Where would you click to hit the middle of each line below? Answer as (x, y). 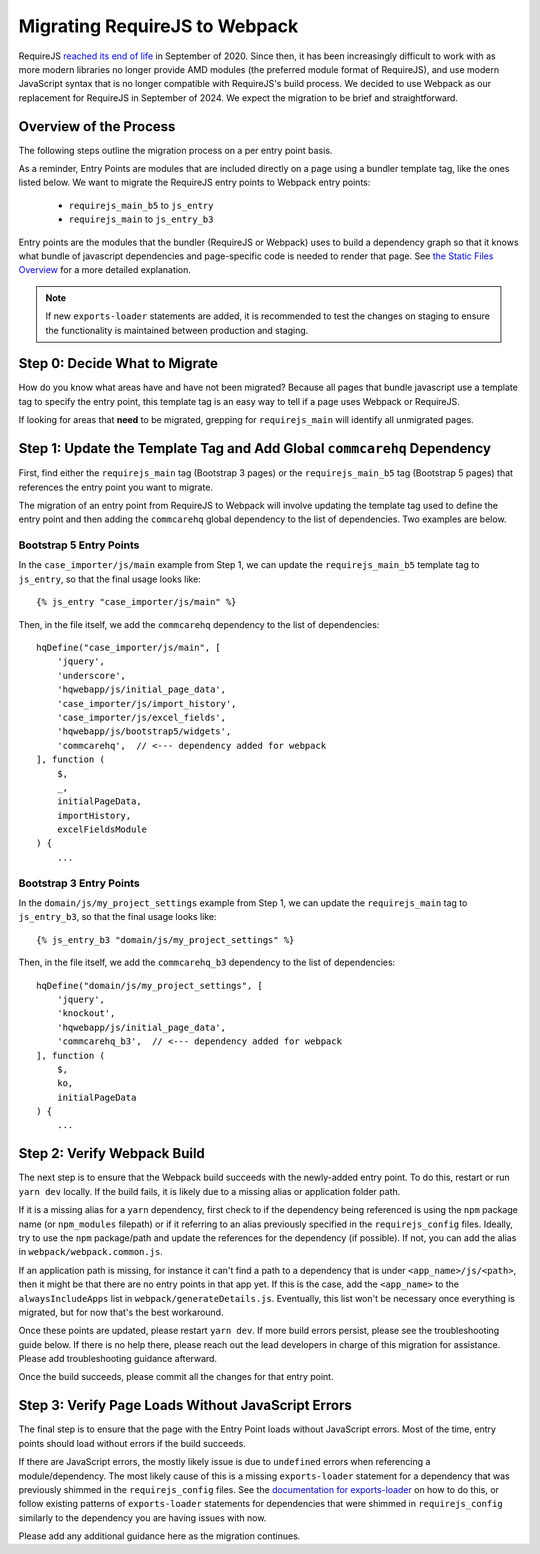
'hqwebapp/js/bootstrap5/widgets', (144, 731)
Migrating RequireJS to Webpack (158, 26)
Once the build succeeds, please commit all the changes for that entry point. (176, 1377)
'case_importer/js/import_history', (146, 703)
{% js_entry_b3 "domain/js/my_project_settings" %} (165, 939)
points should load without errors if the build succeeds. (132, 1443)
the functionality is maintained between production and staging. (177, 330)
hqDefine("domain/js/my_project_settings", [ (150, 985)
